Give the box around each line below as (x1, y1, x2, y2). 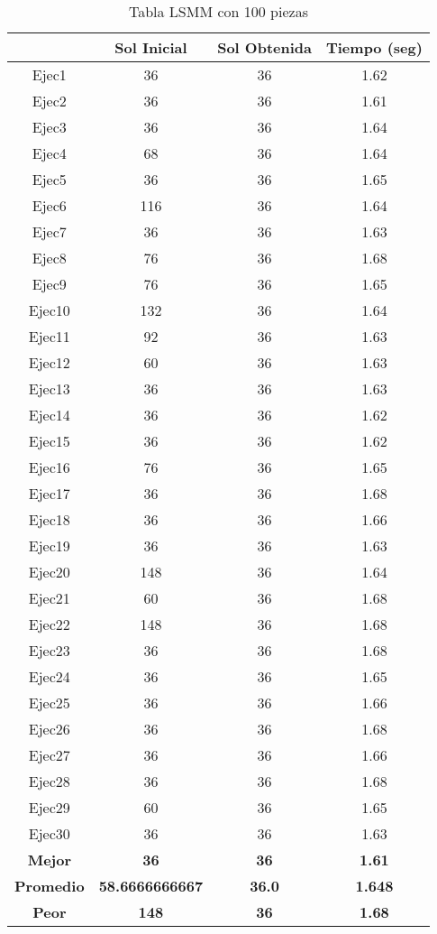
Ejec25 (28, 692, 70, 713)
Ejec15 (28, 430, 70, 451)
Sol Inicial (114, 37, 187, 58)
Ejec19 (28, 535, 70, 556)
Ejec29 (28, 797, 70, 818)
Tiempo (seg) (325, 37, 423, 58)
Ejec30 (28, 823, 70, 844)
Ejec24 (28, 666, 70, 687)
